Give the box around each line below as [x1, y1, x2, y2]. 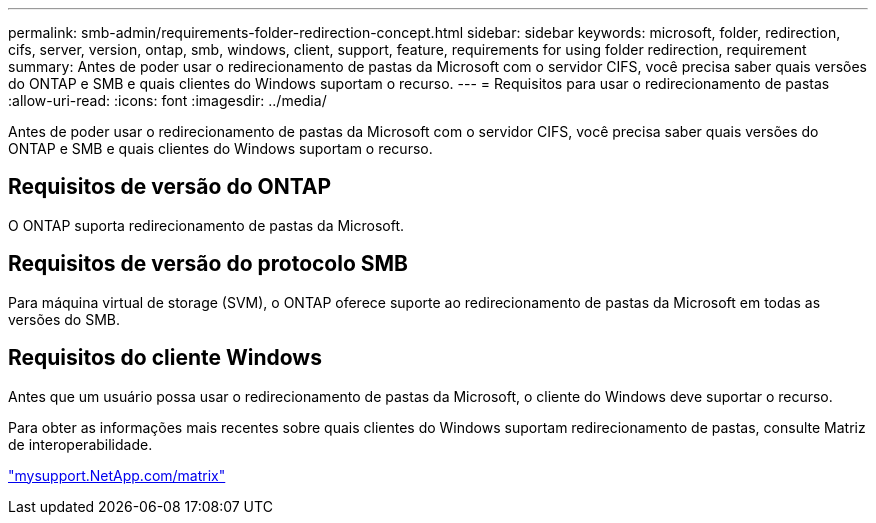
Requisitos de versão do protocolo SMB [8, 251, 408, 277]
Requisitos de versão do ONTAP [8, 174, 332, 200]
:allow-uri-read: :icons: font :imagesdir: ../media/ [8, 92, 327, 109]
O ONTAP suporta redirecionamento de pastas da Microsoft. [8, 216, 405, 234]
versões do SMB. [8, 310, 121, 328]
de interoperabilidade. [8, 435, 153, 453]
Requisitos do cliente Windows [8, 345, 322, 371]
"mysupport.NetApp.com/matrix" [8, 466, 226, 484]
